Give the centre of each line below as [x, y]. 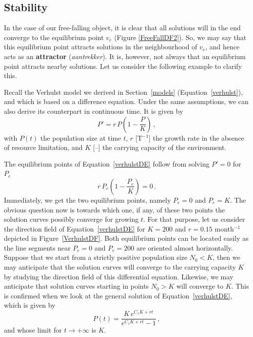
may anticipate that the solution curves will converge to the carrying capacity [120, 267]
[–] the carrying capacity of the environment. [160, 147]
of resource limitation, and [43, 147]
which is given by [30, 305]
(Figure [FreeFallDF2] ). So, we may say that [180, 37]
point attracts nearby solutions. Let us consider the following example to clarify [123, 66]
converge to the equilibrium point [54, 37]
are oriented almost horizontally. [185, 247]
